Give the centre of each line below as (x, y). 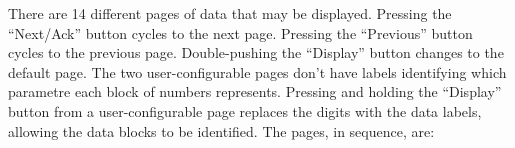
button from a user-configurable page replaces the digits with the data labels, (245, 110)
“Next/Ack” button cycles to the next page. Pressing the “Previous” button (240, 32)
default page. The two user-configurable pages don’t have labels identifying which (257, 71)
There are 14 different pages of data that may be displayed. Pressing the (230, 13)
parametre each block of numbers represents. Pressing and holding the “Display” (255, 91)
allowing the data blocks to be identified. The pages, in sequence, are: (221, 130)
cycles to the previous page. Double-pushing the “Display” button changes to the (256, 52)
